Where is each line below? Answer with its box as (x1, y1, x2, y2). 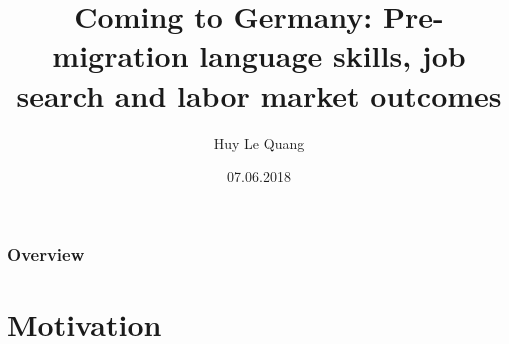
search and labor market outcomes (16, 74, 502, 115)
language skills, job (199, 35, 466, 76)
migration (52, 35, 189, 76)
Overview (7, 241, 85, 266)
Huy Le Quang (213, 132, 305, 153)
